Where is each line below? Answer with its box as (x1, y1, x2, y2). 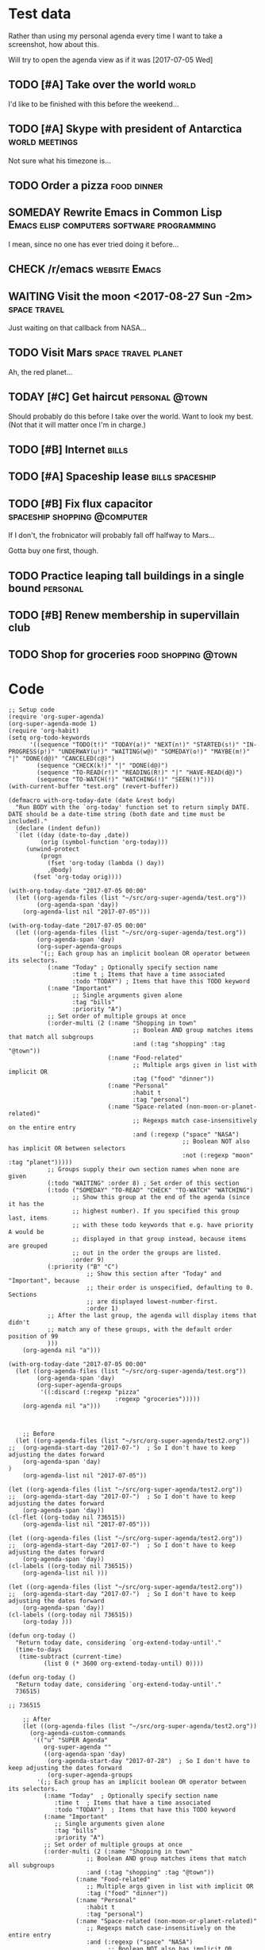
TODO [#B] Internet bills (8, 442, 129, 456)
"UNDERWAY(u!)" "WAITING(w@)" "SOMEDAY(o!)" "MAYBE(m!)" (58, 748, 250, 756)
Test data (8, 5, 71, 23)
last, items (8, 1214, 48, 1222)
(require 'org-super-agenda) (8, 713, 105, 721)
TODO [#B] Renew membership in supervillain (8, 608, 240, 621)
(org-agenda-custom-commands (29, 1730, 126, 1738)
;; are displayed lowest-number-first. (86, 1298, 218, 1306)
